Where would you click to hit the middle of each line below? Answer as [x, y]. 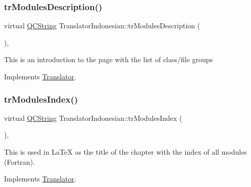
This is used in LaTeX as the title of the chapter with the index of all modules [125, 152]
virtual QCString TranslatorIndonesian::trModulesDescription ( [102, 26]
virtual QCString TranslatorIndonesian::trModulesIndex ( [93, 118]
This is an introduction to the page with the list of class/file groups [109, 59]
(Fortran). [19, 161]
